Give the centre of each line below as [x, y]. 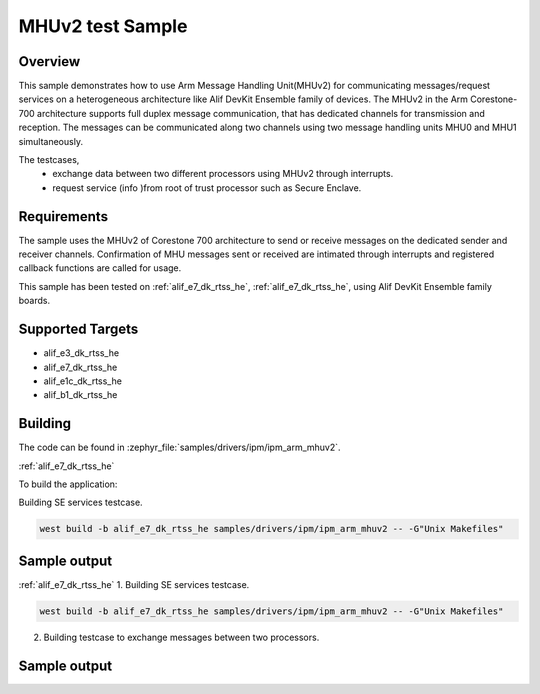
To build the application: [68, 484]
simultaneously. [51, 141]
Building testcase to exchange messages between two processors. [181, 637]
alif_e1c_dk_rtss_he [82, 381]
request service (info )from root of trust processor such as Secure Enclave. [207, 187]
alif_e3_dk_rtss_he [81, 353]
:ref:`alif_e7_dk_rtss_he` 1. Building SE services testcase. [134, 584]
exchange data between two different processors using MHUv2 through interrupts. [223, 174]
